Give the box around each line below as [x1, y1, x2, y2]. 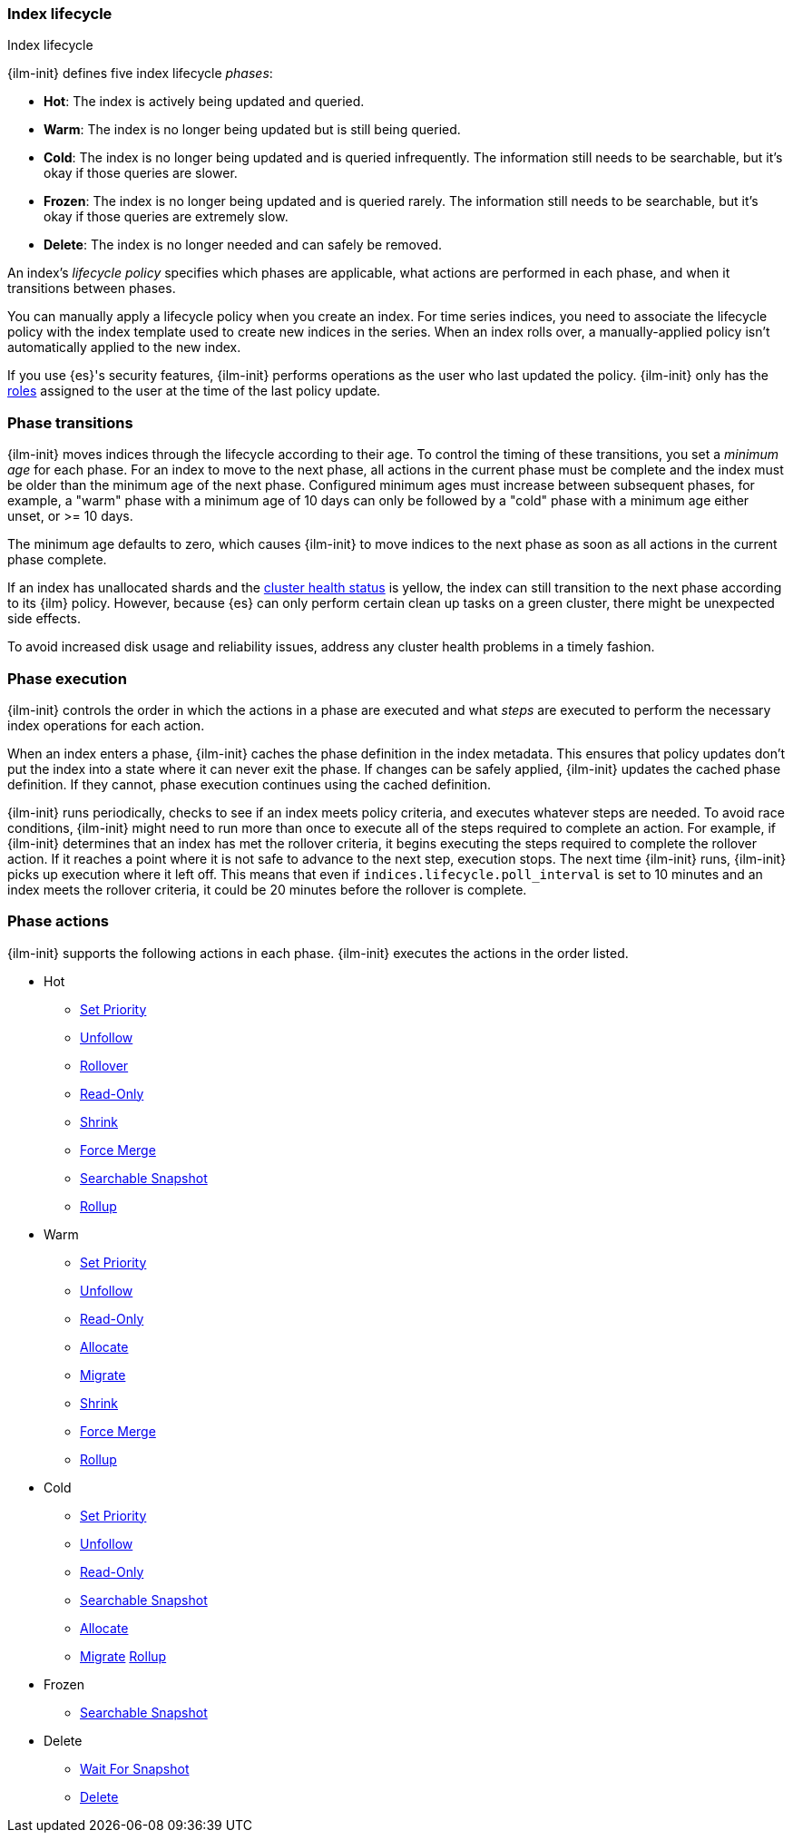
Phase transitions [7, 413, 133, 432]
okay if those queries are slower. [44, 165, 238, 181]
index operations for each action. [7, 717, 205, 733]
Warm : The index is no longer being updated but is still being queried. [44, 122, 461, 138]
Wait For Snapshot [80, 1760, 190, 1776]
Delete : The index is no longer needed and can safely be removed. [44, 237, 443, 253]
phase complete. [7, 552, 107, 568]
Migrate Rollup [80, 1648, 167, 1664]
